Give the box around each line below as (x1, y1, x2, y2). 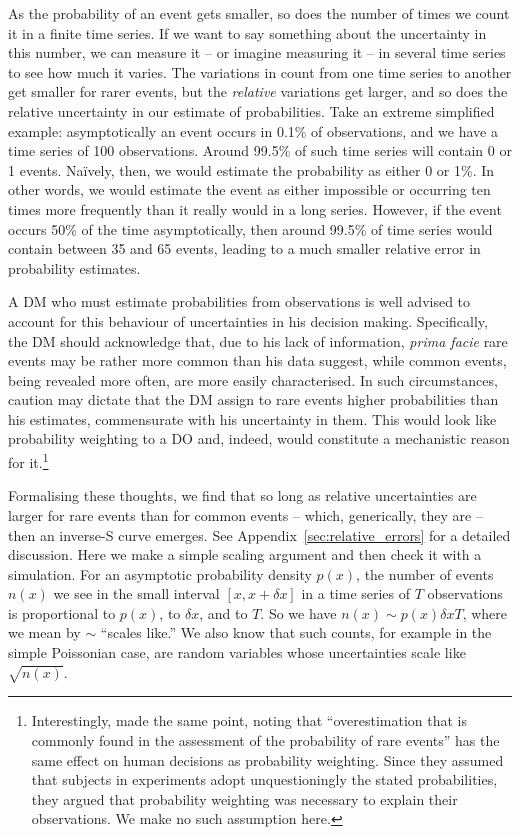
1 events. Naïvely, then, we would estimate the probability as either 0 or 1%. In (8, 159, 495, 180)
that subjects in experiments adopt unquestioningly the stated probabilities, (31, 769, 498, 790)
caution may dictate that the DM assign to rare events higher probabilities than (8, 389, 499, 410)
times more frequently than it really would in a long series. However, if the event (8, 198, 502, 219)
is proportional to (8, 602, 116, 623)
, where (462, 602, 507, 623)
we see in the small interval (53, 583, 220, 604)
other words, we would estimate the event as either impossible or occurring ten (8, 179, 491, 200)
